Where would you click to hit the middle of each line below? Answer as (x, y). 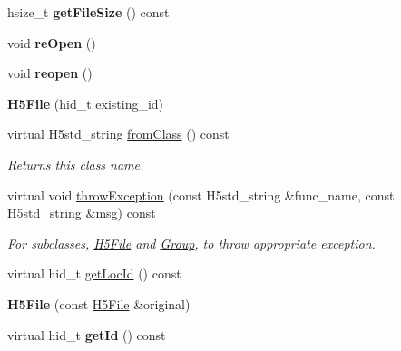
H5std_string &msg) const (82, 213)
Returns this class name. (76, 164)
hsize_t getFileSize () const (88, 12)
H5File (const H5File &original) (99, 303)
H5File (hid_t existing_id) (86, 103)
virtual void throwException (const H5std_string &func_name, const (201, 195)
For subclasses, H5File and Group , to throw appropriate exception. (191, 243)
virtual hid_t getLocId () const (94, 273)
